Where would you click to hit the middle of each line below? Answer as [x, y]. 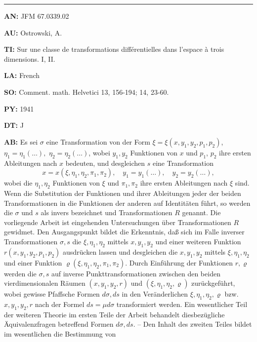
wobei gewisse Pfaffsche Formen [52, 294]
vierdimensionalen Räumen [45, 283]
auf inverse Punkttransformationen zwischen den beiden [136, 273]
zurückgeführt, [213, 283]
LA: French [22, 75]
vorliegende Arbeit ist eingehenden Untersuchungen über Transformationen [118, 222]
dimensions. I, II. [30, 58]
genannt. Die [201, 212]
